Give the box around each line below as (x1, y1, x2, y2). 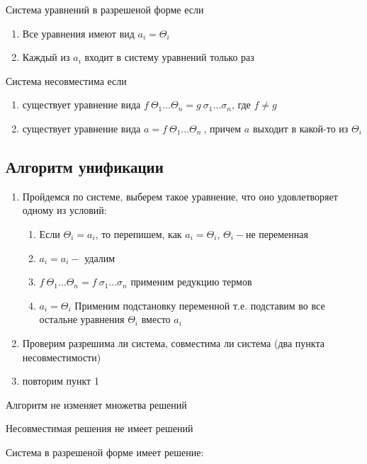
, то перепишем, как (95, 226, 182, 241)
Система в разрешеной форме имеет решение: (6, 444, 204, 459)
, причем (203, 120, 242, 135)
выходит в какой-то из (252, 120, 349, 135)
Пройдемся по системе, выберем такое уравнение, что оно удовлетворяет (22, 188, 338, 203)
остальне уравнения (39, 312, 125, 327)
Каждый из (22, 50, 70, 64)
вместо (141, 312, 171, 327)
